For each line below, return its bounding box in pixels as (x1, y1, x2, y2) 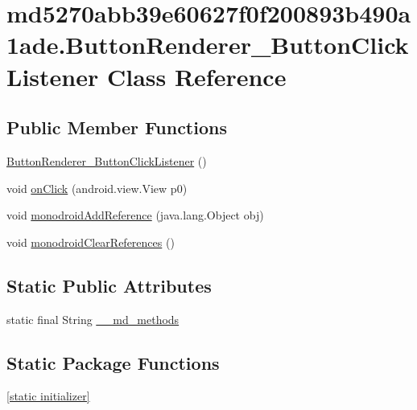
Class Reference (106, 59, 287, 92)
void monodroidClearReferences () (6, 233, 175, 250)
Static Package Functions (6, 350, 220, 375)
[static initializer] (6, 387, 90, 404)
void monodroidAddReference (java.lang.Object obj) (6, 207, 264, 223)
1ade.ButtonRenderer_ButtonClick (6, 28, 409, 61)
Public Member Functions (6, 115, 227, 140)
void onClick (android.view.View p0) (6, 179, 188, 196)
